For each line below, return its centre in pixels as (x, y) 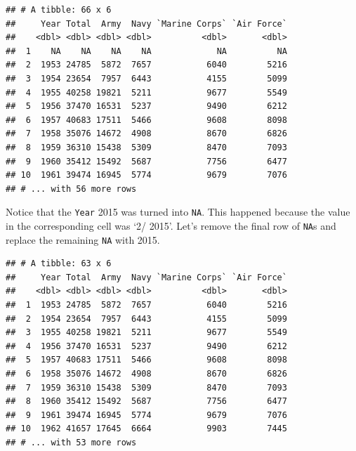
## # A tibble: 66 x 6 (59, 10)
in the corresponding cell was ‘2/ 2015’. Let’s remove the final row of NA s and (171, 225)
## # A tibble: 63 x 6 (59, 264)
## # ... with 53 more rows (71, 443)
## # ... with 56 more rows (71, 189)
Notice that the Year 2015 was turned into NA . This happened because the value (178, 212)
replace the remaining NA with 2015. (83, 239)
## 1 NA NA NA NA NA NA (146, 51)
